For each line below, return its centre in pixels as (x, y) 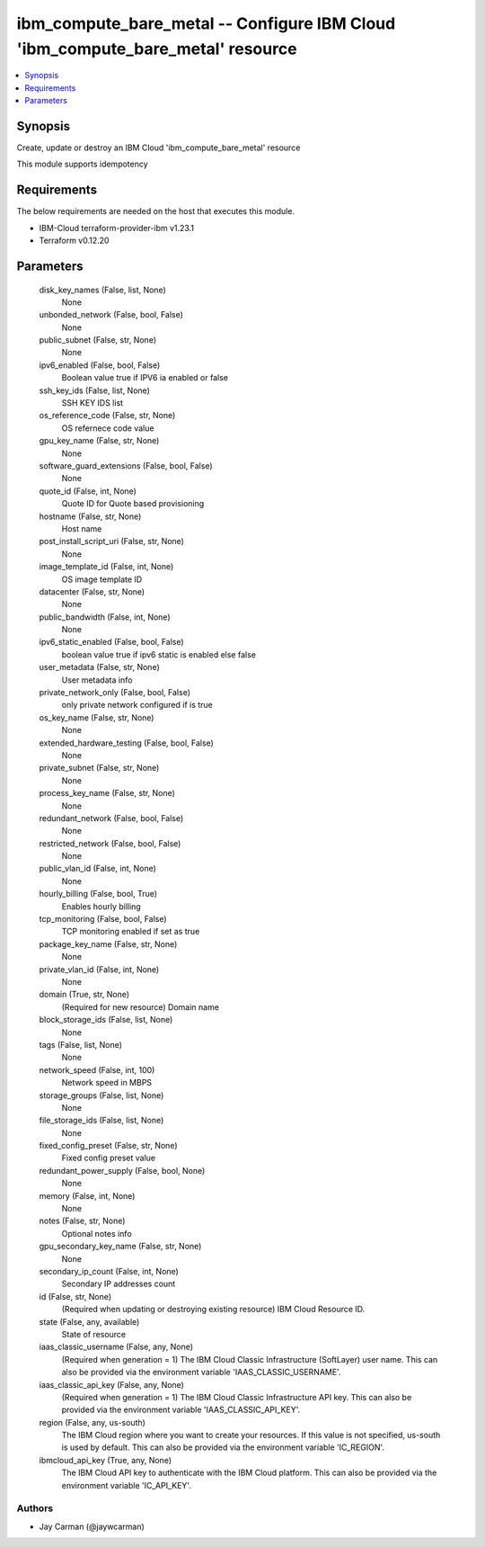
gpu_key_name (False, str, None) (99, 441)
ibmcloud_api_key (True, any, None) (106, 1460)
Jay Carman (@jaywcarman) (92, 1526)
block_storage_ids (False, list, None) (106, 1020)
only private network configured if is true (137, 705)
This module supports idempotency (82, 164)
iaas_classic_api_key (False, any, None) (111, 1384)
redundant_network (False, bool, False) (111, 818)
